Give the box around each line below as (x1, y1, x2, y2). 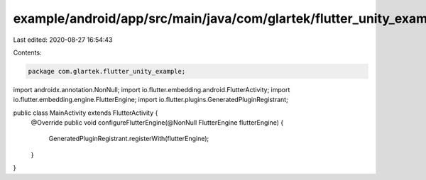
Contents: (13, 48, 42, 57)
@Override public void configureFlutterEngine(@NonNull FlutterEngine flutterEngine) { (31, 118, 284, 127)
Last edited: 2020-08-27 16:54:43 (13, 35, 113, 44)
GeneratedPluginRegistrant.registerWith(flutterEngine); (48, 135, 209, 143)
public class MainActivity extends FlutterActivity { (13, 108, 158, 117)
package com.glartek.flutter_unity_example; (28, 67, 186, 75)
